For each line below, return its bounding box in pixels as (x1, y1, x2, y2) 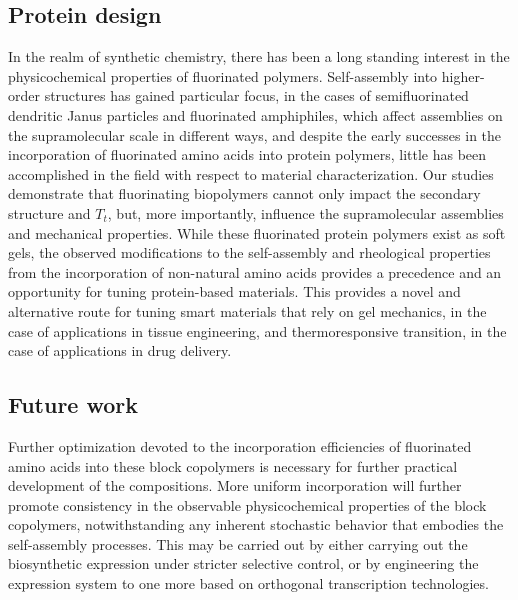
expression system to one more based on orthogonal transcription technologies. (8, 573, 489, 594)
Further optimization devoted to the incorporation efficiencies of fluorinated (8, 435, 472, 456)
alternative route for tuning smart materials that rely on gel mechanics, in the (8, 300, 487, 321)
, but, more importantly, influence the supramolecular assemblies (107, 202, 504, 223)
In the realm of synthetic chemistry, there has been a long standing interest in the (8, 46, 510, 67)
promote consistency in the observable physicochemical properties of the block (8, 494, 487, 515)
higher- (441, 65, 485, 86)
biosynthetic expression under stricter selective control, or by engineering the (8, 553, 479, 574)
